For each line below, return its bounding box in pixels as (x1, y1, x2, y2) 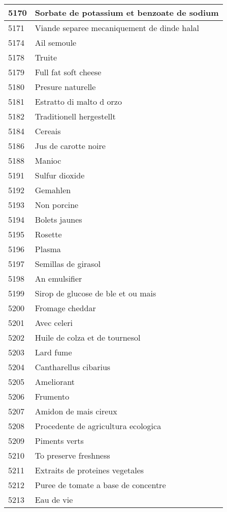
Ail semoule (35, 37, 77, 48)
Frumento (35, 390, 70, 402)
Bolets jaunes (35, 214, 82, 225)
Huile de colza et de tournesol (35, 332, 141, 343)
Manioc (35, 155, 61, 166)
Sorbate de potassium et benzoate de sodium (35, 7, 219, 18)
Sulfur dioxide (35, 169, 85, 181)
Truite (35, 51, 57, 63)
